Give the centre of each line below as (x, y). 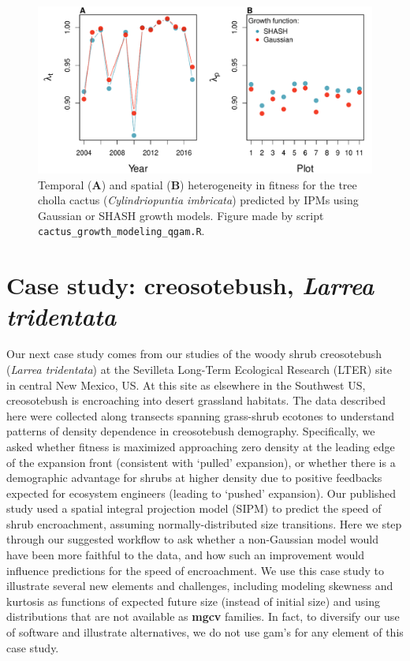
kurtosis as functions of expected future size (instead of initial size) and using (193, 601)
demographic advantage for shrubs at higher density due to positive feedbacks (194, 478)
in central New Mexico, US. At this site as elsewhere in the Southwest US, (186, 385)
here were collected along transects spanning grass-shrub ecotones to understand (200, 415)
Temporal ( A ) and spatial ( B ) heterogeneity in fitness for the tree (198, 184)
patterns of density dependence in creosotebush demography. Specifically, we (191, 431)
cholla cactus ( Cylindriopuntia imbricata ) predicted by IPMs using (198, 200)
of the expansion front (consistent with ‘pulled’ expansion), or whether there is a (201, 462)
